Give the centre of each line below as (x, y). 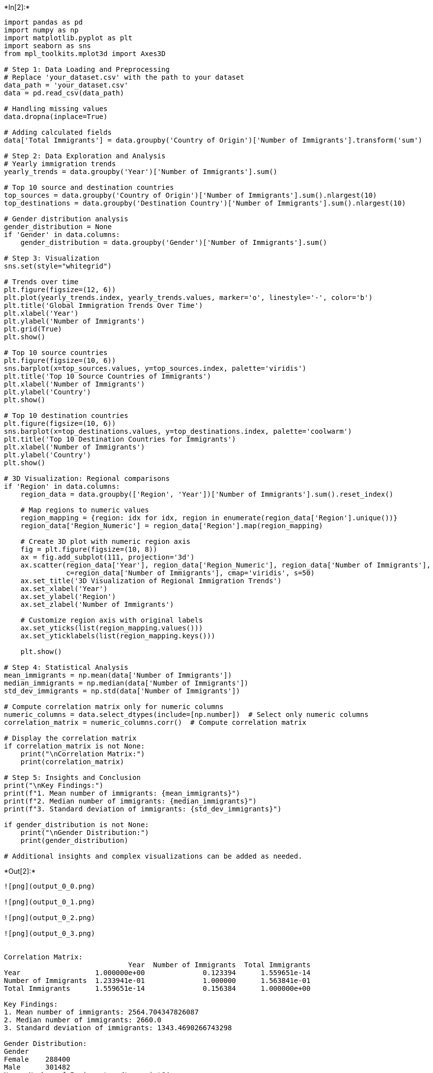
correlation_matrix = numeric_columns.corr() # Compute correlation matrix (155, 722)
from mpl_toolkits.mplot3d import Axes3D (85, 54)
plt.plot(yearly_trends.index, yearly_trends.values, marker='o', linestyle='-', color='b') (188, 298)
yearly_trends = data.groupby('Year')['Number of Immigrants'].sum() (141, 172)
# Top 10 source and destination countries (89, 187)
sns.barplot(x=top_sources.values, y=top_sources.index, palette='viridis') (155, 368)
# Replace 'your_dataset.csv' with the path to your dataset (124, 77)
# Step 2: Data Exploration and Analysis (85, 156)
